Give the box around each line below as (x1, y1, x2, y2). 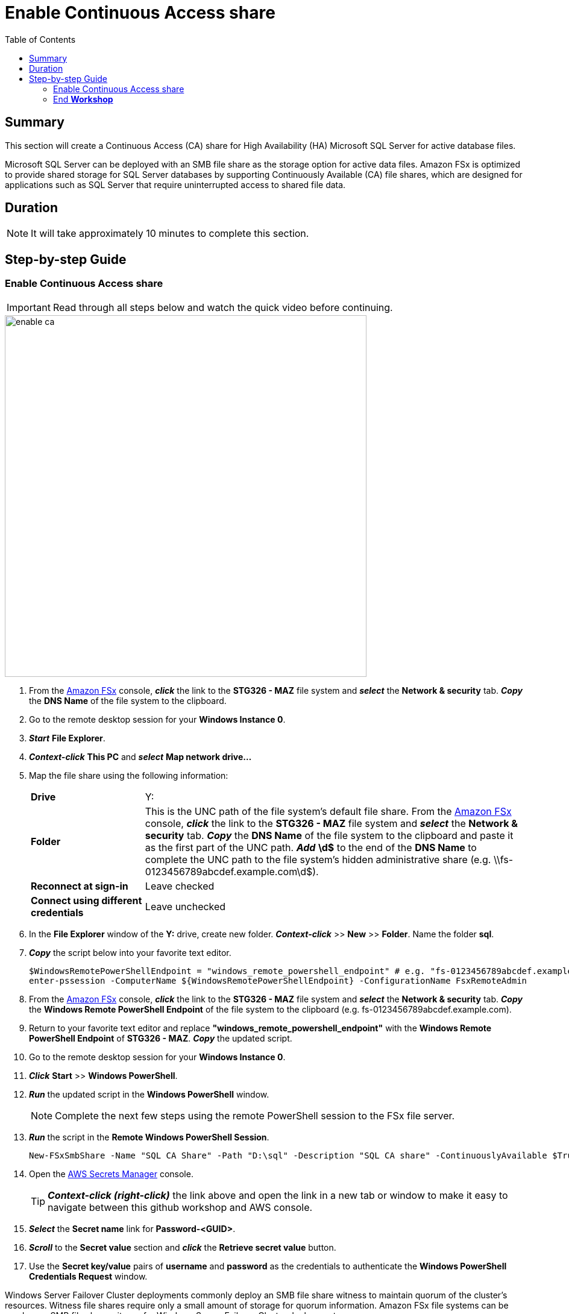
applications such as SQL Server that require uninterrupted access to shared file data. (5, 179, 346, 190)
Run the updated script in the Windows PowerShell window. (29, 1089, 269, 1099)
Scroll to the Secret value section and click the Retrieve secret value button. (29, 1242, 336, 1253)
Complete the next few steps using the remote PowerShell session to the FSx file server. (55, 1109, 455, 1122)
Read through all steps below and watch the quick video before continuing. (52, 301, 393, 313)
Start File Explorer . (29, 732, 105, 743)
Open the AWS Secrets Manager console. (29, 1168, 193, 1179)
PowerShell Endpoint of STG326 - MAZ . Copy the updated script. (29, 1033, 292, 1043)
